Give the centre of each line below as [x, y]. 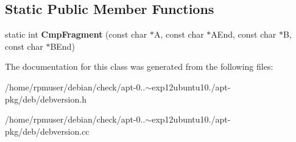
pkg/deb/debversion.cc [47, 131]
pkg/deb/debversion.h [46, 99]
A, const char [179, 34]
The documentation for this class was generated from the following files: [139, 66]
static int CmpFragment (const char [76, 34]
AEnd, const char [244, 34]
